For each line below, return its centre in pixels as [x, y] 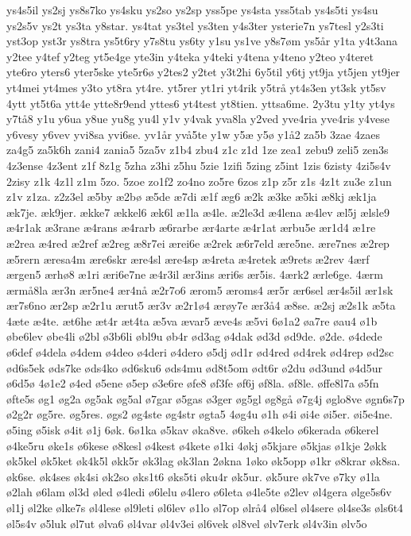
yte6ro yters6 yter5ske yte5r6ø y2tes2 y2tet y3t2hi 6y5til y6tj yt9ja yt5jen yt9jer [204, 72]
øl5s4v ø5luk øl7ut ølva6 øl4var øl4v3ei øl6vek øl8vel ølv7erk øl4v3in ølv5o [187, 523]
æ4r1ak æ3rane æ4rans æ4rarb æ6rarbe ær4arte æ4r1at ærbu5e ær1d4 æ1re [191, 228]
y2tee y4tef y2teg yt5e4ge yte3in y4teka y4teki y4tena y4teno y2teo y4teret [190, 56]
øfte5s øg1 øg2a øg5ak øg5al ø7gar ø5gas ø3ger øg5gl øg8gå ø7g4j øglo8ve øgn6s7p [205, 398]
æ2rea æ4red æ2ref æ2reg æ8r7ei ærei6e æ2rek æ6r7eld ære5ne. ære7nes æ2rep [198, 243]
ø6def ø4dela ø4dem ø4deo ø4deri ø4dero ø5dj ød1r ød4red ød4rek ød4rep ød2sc [200, 352]
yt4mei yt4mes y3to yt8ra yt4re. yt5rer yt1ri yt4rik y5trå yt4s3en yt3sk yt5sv [196, 87]
